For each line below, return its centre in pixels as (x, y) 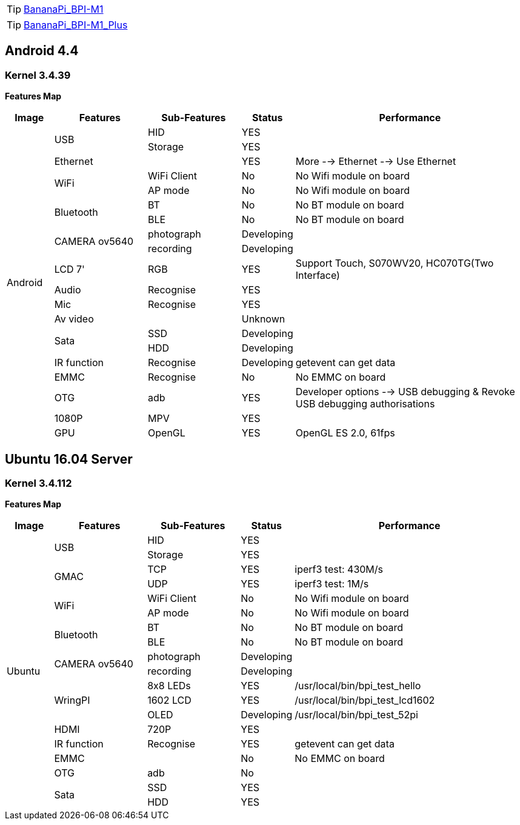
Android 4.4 (42, 51)
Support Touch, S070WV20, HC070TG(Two (395, 263)
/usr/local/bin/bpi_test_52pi (356, 715)
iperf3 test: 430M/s (339, 569)
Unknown (263, 319)
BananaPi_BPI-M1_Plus (76, 25)
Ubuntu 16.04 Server (69, 459)
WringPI (72, 700)
